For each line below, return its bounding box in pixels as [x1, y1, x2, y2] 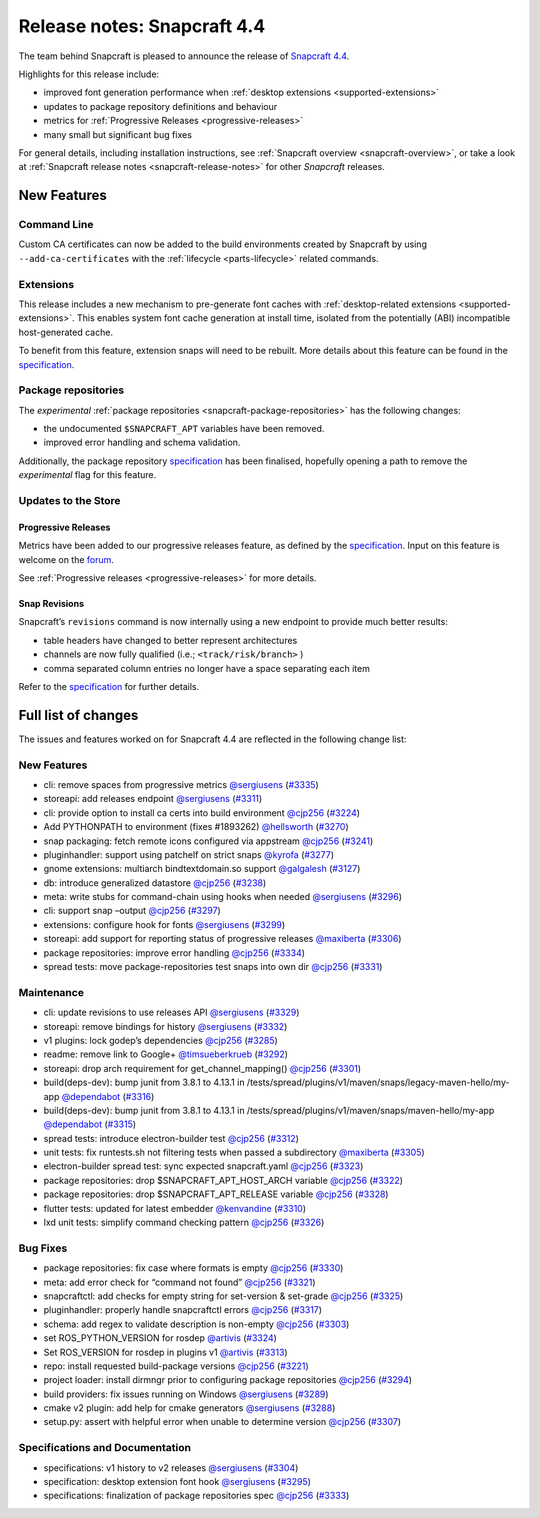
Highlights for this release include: [18, 68, 160, 80]
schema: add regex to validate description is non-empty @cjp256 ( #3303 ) [43, 1318, 350, 1330]
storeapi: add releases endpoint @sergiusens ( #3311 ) [43, 793, 263, 805]
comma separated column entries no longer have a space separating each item [43, 662, 370, 674]
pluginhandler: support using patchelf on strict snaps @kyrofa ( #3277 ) [43, 848, 335, 860]
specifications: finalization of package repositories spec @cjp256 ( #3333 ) [43, 1490, 350, 1502]
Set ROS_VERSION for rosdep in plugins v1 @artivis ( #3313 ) [43, 1346, 289, 1358]
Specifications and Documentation [18, 1441, 192, 1455]
